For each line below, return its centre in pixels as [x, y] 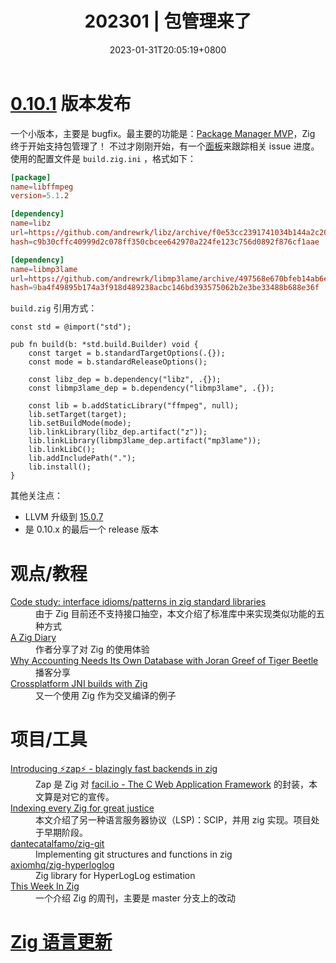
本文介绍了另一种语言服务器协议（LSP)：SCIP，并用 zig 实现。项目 [173, 820]
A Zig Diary [33, 638]
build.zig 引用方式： [54, 308]
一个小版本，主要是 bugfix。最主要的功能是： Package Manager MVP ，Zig [163, 133]
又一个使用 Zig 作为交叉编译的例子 [106, 696]
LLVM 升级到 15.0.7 [64, 517]
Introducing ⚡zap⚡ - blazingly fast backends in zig [114, 769]
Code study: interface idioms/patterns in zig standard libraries [138, 602]
